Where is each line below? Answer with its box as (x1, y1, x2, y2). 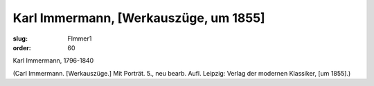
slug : (12, 34, 28, 43)
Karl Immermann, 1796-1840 (12, 56, 94, 65)
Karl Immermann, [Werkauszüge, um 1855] (12, 10, 266, 25)
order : (12, 43, 31, 52)
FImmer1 (67, 34, 92, 43)
